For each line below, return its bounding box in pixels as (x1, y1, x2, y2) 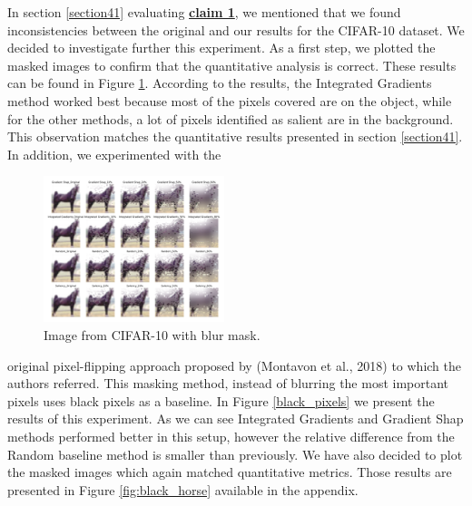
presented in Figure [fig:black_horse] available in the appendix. (7, 480, 359, 499)
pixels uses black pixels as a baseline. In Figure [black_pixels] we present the (7, 391, 435, 410)
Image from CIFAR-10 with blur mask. (44, 326, 261, 345)
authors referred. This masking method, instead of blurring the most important (7, 374, 449, 393)
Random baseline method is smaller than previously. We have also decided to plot (7, 444, 463, 463)
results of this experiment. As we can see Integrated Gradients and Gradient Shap (7, 409, 464, 428)
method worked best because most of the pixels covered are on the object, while (7, 91, 452, 110)
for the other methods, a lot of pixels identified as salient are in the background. (7, 109, 454, 128)
